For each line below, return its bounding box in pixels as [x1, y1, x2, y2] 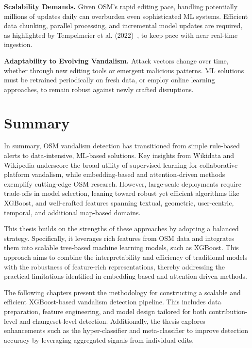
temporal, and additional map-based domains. [4, 207, 141, 217]
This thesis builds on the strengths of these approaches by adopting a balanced [4, 223, 239, 234]
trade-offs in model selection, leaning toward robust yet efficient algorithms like [4, 188, 239, 198]
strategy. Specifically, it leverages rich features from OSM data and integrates [4, 233, 235, 243]
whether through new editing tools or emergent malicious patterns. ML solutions [4, 65, 244, 75]
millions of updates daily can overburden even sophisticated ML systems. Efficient [4, 11, 248, 21]
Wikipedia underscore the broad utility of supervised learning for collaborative [4, 159, 238, 170]
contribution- [208, 306, 248, 316]
